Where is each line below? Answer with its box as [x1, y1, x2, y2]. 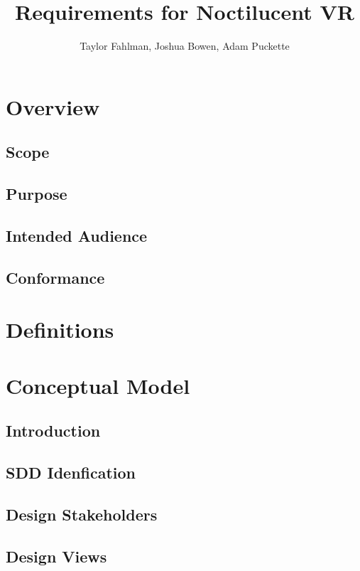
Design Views [6, 545, 107, 567]
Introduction [6, 420, 101, 442]
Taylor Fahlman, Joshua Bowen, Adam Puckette [80, 38, 290, 53]
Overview [6, 92, 100, 121]
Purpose [6, 183, 67, 205]
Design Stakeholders [6, 503, 158, 525]
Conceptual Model [6, 370, 190, 400]
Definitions [6, 315, 114, 344]
